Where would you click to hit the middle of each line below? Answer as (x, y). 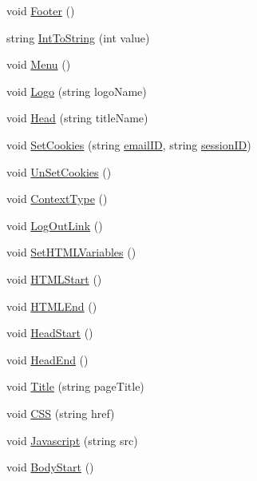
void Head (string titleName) (77, 118)
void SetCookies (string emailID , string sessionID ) (129, 144)
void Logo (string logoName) (77, 91)
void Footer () (41, 10)
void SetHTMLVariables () (71, 252)
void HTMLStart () (54, 278)
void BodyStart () (50, 467)
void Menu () (39, 64)
